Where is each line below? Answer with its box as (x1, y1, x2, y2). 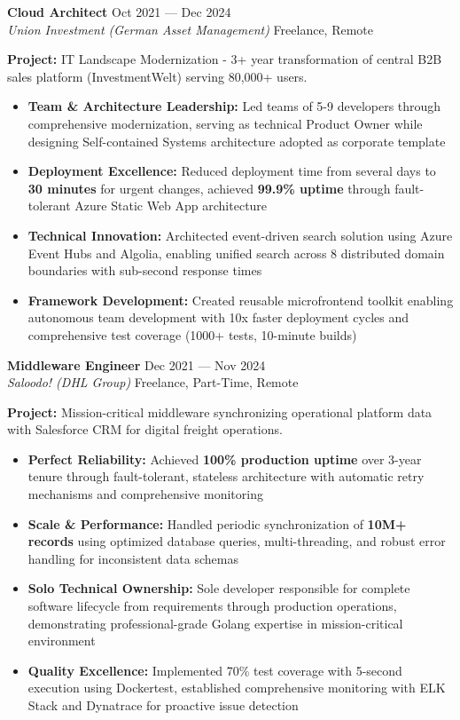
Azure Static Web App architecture (74, 196, 268, 215)
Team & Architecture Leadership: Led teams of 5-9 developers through (27, 97, 441, 115)
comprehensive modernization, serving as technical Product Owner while (27, 114, 423, 132)
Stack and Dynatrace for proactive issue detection (27, 696, 299, 714)
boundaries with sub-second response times (27, 261, 262, 280)
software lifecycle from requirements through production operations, (27, 597, 397, 615)
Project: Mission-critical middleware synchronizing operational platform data (7, 402, 433, 421)
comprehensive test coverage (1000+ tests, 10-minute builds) (27, 325, 357, 344)
